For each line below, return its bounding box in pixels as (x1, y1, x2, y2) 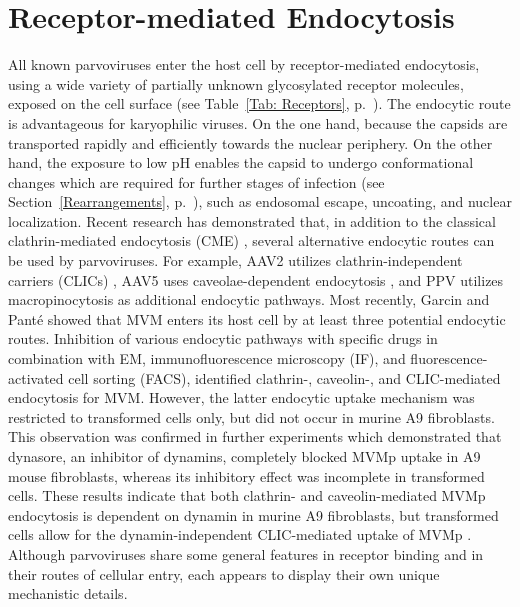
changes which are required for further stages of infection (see (8, 171, 385, 192)
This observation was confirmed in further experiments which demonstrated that (8, 426, 502, 447)
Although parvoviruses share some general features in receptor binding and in (8, 543, 484, 564)
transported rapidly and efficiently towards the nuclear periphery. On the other (8, 132, 493, 153)
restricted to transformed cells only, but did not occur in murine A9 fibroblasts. (8, 406, 495, 427)
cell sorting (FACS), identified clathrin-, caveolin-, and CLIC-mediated (68, 367, 501, 388)
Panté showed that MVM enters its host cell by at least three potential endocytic (8, 308, 506, 329)
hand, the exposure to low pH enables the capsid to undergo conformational (8, 152, 474, 173)
